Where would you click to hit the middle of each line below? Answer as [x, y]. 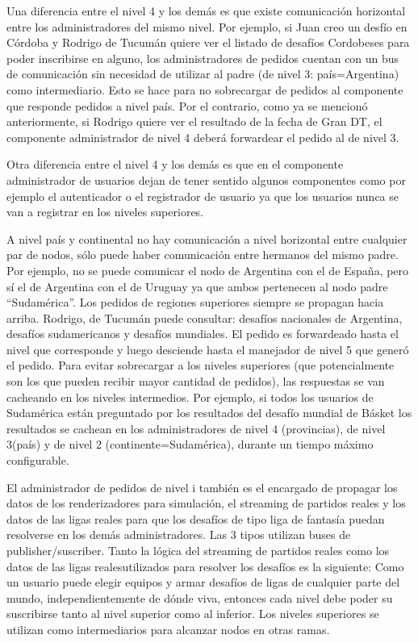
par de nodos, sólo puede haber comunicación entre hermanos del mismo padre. [203, 255]
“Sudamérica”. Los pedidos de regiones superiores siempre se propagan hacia [195, 302]
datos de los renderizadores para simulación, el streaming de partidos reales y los [206, 503]
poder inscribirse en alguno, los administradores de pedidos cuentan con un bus [203, 58]
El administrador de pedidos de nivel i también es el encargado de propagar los [202, 487]
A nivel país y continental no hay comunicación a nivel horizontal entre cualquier [207, 238]
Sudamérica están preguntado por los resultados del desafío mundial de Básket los [209, 413]
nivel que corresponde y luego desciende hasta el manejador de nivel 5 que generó [208, 349]
